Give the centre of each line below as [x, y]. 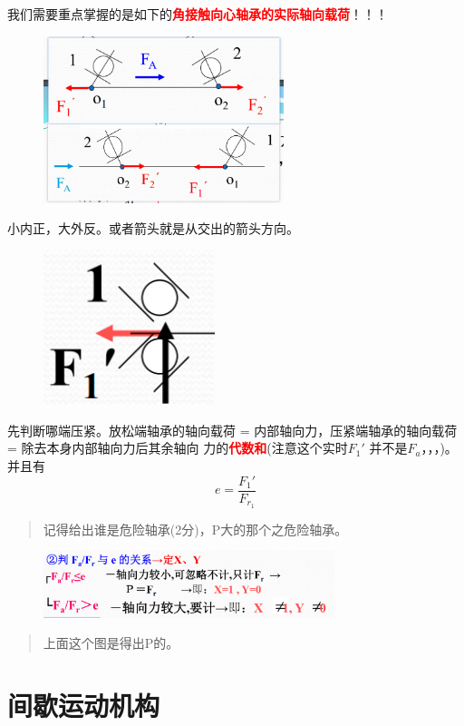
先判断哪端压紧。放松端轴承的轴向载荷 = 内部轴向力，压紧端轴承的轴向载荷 [232, 430]
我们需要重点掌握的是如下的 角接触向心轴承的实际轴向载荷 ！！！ [198, 14]
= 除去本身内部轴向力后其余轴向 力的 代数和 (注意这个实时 [178, 448]
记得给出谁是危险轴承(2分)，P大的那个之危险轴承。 [195, 529]
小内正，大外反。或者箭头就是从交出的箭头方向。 [153, 228]
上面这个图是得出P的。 [111, 643]
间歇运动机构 [84, 705]
